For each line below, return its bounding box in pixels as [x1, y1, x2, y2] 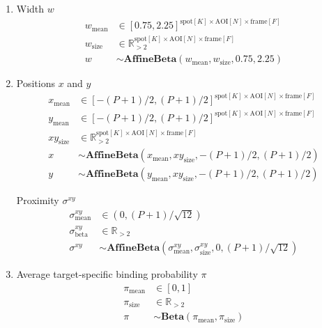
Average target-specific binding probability [16, 267, 198, 281]
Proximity [16, 193, 59, 208]
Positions [16, 76, 55, 91]
